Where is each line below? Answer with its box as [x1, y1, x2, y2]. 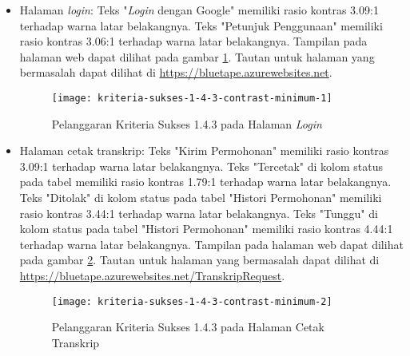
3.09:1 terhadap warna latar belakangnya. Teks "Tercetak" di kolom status [19, 157, 383, 174]
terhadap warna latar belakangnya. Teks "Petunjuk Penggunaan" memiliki [19, 17, 383, 34]
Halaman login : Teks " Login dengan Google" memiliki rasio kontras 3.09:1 [19, 2, 379, 18]
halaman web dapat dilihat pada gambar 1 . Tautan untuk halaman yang [19, 48, 375, 65]
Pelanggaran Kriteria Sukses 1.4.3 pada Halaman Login [51, 115, 322, 132]
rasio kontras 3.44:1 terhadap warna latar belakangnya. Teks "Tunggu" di [19, 204, 378, 221]
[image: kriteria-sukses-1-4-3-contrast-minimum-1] [51, 92, 332, 104]
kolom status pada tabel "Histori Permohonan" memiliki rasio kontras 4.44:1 [19, 220, 393, 237]
